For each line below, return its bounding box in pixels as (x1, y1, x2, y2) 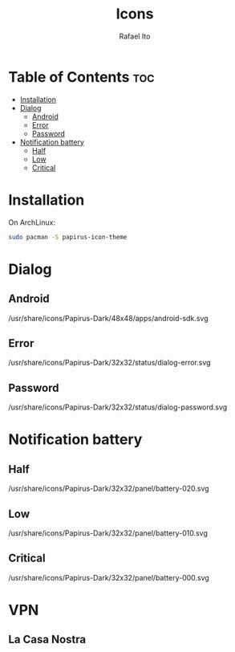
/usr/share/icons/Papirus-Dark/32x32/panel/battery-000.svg (8, 573, 210, 582)
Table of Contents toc (8, 67, 155, 86)
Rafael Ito (119, 31, 151, 41)
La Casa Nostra (8, 633, 87, 646)
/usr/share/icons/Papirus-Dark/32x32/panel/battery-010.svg (8, 528, 209, 538)
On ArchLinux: (8, 218, 56, 227)
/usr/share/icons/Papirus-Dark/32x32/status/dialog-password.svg (8, 402, 228, 412)
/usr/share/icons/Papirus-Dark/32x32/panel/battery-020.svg (8, 483, 210, 494)
